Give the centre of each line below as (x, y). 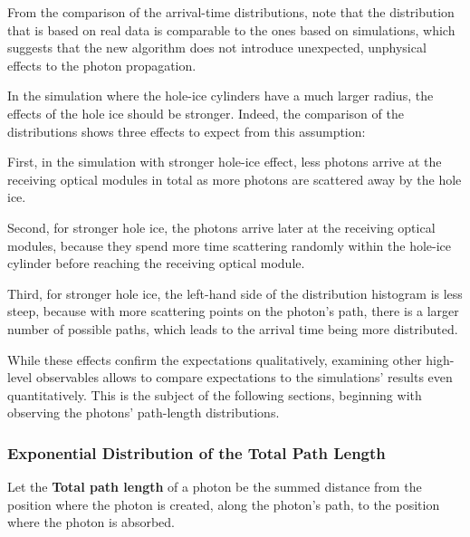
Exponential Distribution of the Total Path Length (197, 452)
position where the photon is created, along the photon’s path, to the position (224, 504)
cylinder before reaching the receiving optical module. (156, 263)
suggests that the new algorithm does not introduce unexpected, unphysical (217, 48)
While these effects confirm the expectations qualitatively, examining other (215, 359)
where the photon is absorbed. (91, 522)
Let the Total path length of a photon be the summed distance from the (215, 487)
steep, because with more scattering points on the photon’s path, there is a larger (233, 311)
